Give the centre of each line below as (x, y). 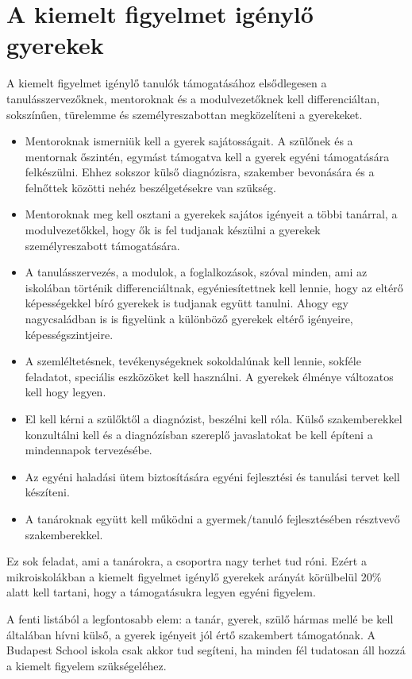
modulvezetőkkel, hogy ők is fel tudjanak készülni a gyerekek (173, 230)
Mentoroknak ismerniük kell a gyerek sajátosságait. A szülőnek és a (189, 141)
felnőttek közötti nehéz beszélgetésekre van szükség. (150, 187)
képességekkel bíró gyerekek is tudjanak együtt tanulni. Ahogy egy (187, 303)
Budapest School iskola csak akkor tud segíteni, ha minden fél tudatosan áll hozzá (206, 650)
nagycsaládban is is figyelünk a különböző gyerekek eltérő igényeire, (189, 319)
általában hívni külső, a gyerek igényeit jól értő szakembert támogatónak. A (191, 634)
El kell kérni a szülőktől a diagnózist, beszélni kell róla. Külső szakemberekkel (214, 419)
